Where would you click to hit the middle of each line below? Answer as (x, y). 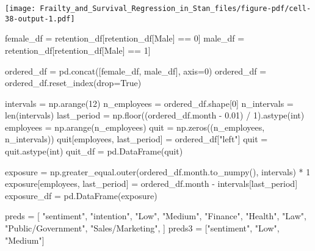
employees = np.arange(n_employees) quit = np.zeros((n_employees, (135, 127)
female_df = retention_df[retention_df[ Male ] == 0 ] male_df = (125, 38)
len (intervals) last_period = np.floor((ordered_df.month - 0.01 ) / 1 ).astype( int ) (155, 115)
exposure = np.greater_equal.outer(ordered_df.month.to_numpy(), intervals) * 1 (158, 171)
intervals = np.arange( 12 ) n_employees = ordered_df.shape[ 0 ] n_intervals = (149, 103)
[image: (20, 9)
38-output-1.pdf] (40, 19)
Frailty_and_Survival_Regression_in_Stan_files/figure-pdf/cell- (176, 9)
